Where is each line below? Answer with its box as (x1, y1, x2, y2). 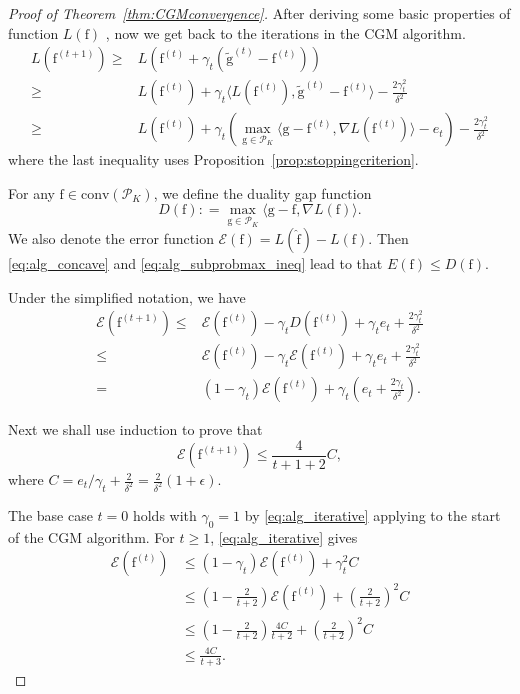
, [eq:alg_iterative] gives (210, 526, 358, 547)
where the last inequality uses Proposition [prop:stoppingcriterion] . (8, 149, 419, 170)
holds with (132, 504, 197, 525)
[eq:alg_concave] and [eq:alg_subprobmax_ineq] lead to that (8, 253, 383, 274)
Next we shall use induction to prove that (8, 419, 263, 440)
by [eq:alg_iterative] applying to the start (244, 504, 501, 525)
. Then (368, 228, 409, 249)
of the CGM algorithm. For (8, 526, 175, 547)
